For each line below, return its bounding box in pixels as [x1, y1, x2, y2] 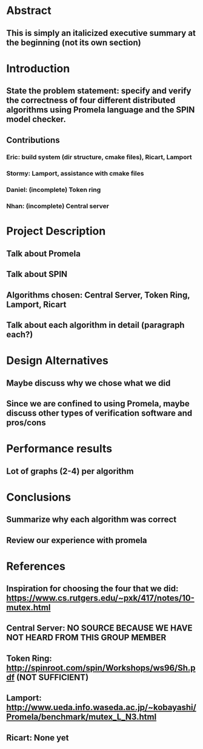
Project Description [6, 224, 106, 238]
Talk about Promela [6, 248, 81, 259]
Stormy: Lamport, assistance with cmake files [6, 169, 144, 178]
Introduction [6, 61, 70, 75]
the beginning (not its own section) [6, 37, 141, 47]
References [6, 559, 65, 573]
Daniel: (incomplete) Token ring [6, 186, 101, 194]
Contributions [6, 135, 60, 145]
